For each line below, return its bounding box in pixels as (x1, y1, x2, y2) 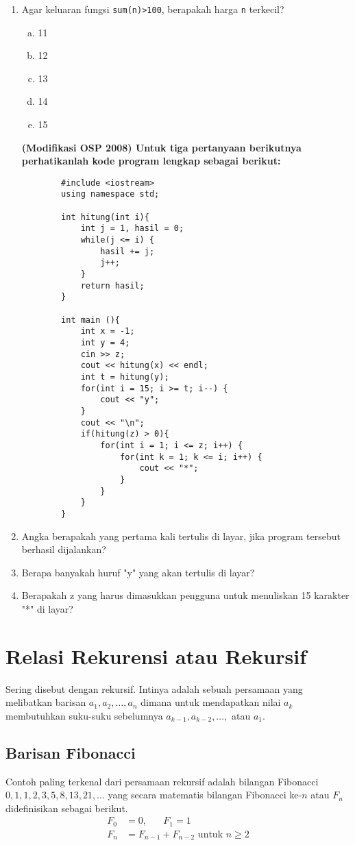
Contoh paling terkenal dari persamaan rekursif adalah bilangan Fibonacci (5, 774, 319, 788)
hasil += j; (100, 246, 155, 256)
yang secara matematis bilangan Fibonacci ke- (108, 787, 302, 802)
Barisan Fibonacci (5, 742, 136, 763)
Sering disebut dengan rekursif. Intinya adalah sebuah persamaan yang (5, 681, 303, 696)
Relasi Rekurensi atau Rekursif (5, 641, 306, 670)
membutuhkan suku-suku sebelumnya (5, 708, 163, 722)
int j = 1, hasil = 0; (80, 223, 184, 234)
